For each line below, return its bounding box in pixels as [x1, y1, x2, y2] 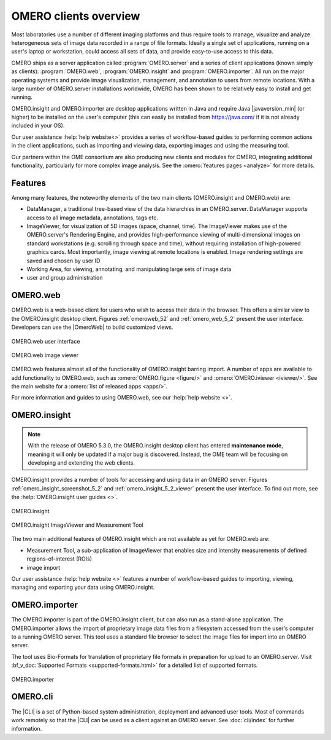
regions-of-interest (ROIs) [26, 555, 92, 562]
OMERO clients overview [11, 9, 140, 23]
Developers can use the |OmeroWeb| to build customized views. [11, 323, 174, 331]
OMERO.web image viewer [11, 351, 79, 359]
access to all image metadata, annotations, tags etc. [26, 214, 159, 221]
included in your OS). [11, 122, 65, 129]
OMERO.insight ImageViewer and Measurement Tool [11, 521, 143, 529]
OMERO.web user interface [11, 337, 80, 345]
